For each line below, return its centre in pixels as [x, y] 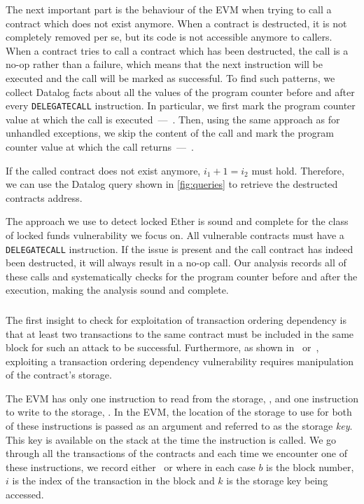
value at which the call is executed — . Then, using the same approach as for [173, 119]
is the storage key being [277, 481]
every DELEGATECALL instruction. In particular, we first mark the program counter [181, 105]
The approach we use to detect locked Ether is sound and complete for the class [177, 221]
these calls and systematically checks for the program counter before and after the [182, 276]
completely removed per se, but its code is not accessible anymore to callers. [169, 37]
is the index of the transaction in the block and [113, 481]
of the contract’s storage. [59, 375]
